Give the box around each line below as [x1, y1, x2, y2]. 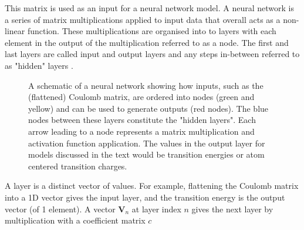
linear [5, 25, 25, 37]
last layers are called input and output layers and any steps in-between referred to [5, 48, 300, 60]
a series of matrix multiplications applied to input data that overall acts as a [5, 13, 281, 25]
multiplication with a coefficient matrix [5, 214, 146, 226]
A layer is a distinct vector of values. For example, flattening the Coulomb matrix [5, 179, 299, 192]
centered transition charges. [28, 159, 127, 172]
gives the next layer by [191, 202, 273, 215]
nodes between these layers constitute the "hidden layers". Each [28, 114, 256, 126]
